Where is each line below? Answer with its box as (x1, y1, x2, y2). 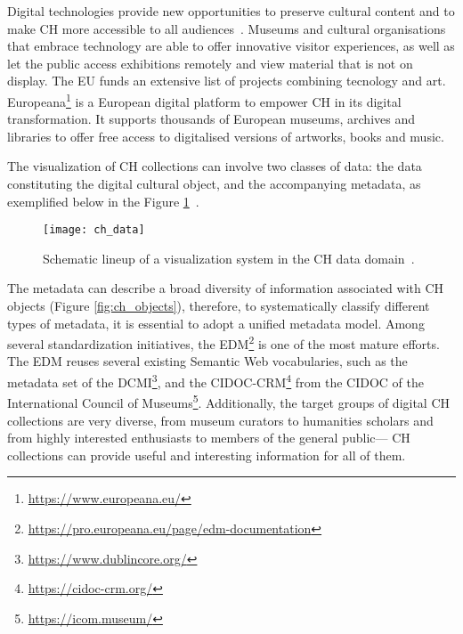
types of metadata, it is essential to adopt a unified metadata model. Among (7, 313, 425, 332)
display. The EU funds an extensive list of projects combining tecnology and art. (7, 71, 446, 90)
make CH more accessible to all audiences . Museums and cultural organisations (7, 19, 446, 37)
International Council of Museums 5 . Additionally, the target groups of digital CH (7, 391, 451, 411)
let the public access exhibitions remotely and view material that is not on (7, 53, 413, 72)
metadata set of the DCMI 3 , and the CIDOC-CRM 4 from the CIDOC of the (7, 370, 424, 391)
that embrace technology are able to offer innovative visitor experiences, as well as (7, 37, 455, 55)
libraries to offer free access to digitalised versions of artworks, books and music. (7, 126, 444, 145)
